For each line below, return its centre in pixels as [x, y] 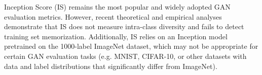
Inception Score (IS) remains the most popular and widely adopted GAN [117, 7]
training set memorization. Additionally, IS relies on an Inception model [116, 36]
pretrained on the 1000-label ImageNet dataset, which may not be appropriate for [131, 46]
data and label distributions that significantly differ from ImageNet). [111, 66]
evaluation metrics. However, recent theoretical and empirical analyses [113, 16]
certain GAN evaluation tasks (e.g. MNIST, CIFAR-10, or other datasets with [125, 56]
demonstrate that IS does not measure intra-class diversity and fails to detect [124, 26]
